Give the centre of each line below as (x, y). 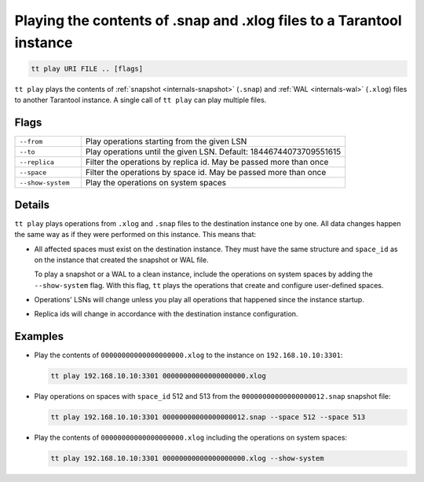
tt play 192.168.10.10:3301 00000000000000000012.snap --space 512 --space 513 (208, 417)
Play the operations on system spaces (156, 183)
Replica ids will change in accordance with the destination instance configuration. (166, 314)
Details (32, 204)
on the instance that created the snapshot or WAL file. (121, 260)
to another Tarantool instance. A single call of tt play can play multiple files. (141, 100)
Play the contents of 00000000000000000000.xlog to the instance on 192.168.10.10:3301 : (188, 355)
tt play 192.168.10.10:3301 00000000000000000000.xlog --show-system (187, 458)
